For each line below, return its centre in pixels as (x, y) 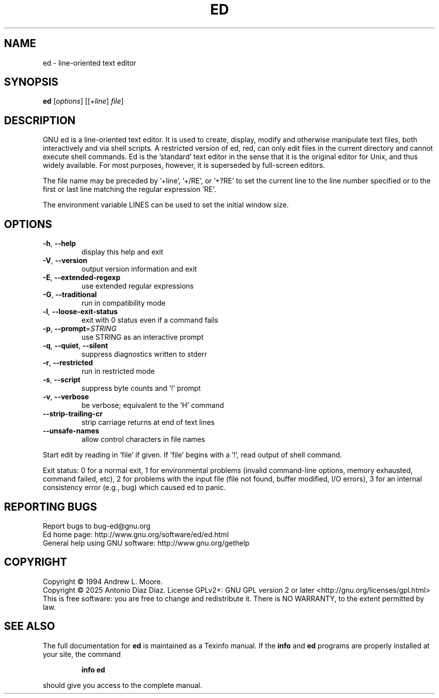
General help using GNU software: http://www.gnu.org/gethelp (146, 543)
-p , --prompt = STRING (80, 329)
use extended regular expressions (138, 286)
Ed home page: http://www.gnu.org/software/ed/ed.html (136, 534)
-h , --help (59, 244)
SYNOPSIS (31, 82)
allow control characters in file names (143, 439)
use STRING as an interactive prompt (142, 337)
